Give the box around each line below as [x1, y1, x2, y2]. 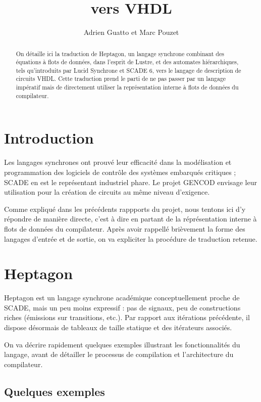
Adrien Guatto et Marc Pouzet [83, 27, 179, 37]
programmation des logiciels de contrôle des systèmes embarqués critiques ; [4, 166, 236, 177]
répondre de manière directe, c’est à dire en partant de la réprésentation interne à [4, 213, 257, 224]
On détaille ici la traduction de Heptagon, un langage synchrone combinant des [16, 49, 224, 58]
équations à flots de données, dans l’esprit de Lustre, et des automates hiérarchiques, [16, 58, 239, 66]
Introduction [4, 127, 94, 148]
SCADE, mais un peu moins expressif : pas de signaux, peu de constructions [4, 302, 241, 312]
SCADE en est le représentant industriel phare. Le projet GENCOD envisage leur [4, 176, 257, 187]
